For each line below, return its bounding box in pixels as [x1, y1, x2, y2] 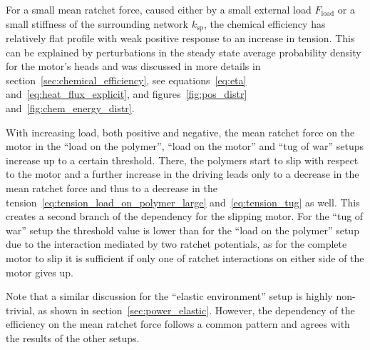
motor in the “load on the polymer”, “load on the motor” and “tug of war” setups [6, 139, 364, 154]
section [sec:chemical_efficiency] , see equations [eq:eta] [6, 72, 247, 87]
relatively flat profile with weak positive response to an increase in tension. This [6, 31, 355, 46]
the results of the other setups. [6, 330, 140, 345]
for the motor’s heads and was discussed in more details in [6, 59, 261, 74]
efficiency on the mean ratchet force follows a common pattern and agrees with [6, 316, 350, 331]
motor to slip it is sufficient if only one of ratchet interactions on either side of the [6, 250, 364, 265]
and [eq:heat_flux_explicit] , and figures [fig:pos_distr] [6, 86, 247, 101]
